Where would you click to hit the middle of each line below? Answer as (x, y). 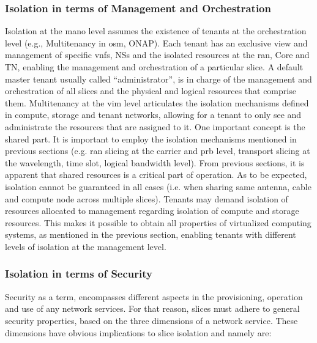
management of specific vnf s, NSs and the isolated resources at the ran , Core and (157, 55)
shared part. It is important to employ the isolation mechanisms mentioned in (151, 138)
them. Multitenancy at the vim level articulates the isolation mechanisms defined (157, 102)
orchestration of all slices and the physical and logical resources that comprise (151, 91)
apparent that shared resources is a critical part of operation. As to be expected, (156, 175)
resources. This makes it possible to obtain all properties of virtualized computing (158, 222)
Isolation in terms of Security (79, 274)
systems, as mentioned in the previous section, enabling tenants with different (151, 234)
